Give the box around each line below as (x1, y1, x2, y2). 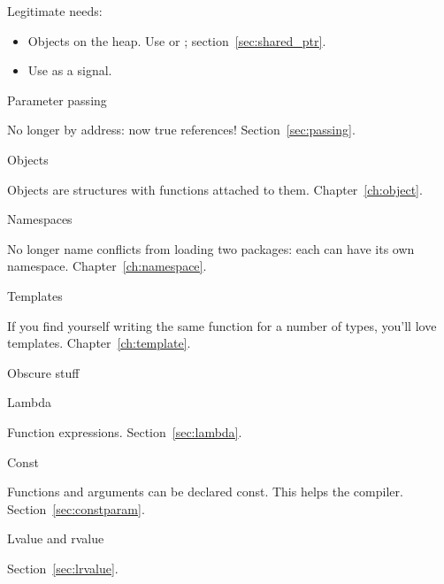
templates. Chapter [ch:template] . (7, 334, 191, 352)
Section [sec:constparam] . (7, 499, 145, 518)
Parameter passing (7, 90, 107, 109)
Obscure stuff (7, 363, 80, 381)
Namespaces (7, 210, 73, 228)
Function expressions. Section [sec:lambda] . (7, 422, 242, 441)
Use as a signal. (27, 61, 112, 80)
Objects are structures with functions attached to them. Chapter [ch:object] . (7, 180, 423, 198)
